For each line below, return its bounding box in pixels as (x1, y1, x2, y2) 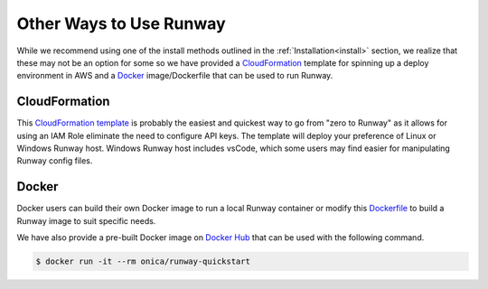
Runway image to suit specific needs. (16, 215, 156, 226)
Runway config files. (16, 155, 93, 166)
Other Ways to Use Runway (16, 14, 226, 33)
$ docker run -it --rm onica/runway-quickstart (35, 256, 250, 266)
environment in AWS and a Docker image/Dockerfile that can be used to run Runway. (16, 70, 333, 81)
